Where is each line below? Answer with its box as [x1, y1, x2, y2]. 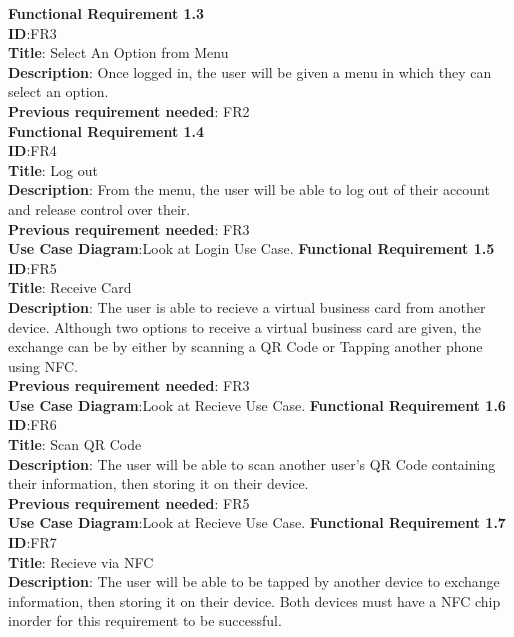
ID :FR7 [8, 532, 57, 553]
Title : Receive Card [8, 277, 132, 298]
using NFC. [8, 355, 78, 376]
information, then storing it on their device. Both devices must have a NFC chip [8, 590, 501, 611]
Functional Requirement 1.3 [8, 3, 205, 23]
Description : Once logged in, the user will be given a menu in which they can [8, 61, 492, 82]
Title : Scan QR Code [8, 434, 142, 455]
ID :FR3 [8, 22, 57, 43]
